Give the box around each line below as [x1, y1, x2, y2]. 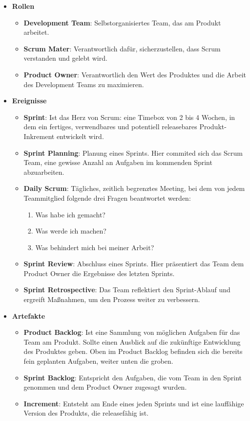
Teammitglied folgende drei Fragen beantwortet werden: [23, 192, 191, 203]
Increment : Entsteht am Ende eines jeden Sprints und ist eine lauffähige [23, 398, 244, 408]
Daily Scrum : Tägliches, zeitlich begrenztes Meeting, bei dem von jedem [23, 183, 245, 193]
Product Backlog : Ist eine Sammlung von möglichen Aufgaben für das [23, 327, 240, 337]
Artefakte [12, 310, 45, 321]
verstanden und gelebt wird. [23, 53, 107, 63]
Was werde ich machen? [35, 226, 106, 236]
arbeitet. [23, 27, 49, 37]
